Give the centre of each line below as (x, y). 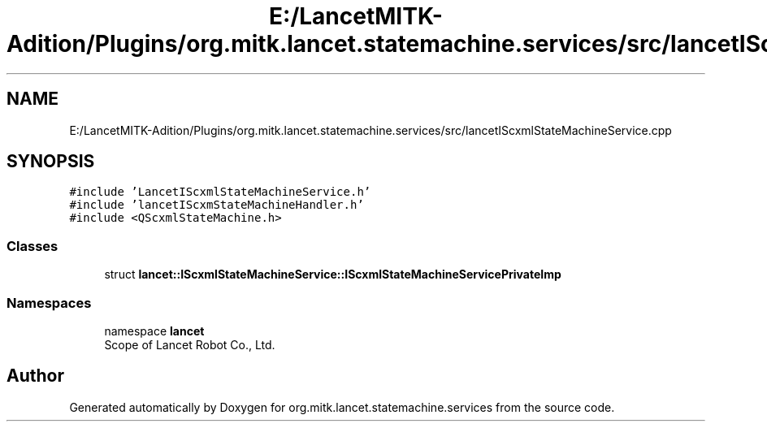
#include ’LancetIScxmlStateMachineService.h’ (220, 192)
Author (35, 376)
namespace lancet (154, 331)
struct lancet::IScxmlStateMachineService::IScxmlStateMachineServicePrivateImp (333, 275)
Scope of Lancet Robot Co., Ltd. (190, 344)
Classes (32, 246)
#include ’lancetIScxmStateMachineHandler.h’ (217, 205)
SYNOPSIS (51, 162)
